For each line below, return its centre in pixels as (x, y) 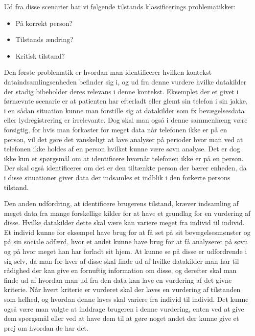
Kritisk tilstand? (40, 55)
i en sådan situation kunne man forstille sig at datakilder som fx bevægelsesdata (124, 110)
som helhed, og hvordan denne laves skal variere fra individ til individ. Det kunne (126, 299)
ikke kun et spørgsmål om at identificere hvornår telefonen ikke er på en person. (124, 158)
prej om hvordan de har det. (46, 327)
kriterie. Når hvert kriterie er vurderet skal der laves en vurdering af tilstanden (122, 289)
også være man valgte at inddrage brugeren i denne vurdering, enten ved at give (124, 308)
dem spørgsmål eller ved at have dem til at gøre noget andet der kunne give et (122, 318)
